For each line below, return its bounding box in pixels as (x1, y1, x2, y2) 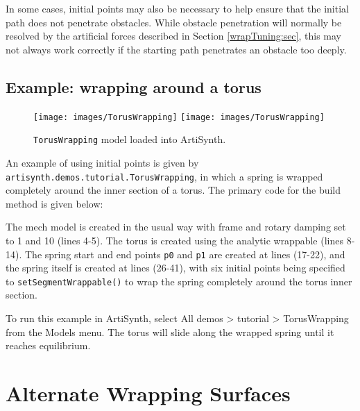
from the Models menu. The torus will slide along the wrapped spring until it (6, 324, 334, 339)
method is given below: (6, 196, 103, 210)
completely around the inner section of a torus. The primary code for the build (6, 183, 341, 197)
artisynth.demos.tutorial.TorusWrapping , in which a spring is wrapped (6, 169, 323, 183)
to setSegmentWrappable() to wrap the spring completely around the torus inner (6, 274, 352, 288)
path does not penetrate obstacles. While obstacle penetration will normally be (6, 15, 342, 29)
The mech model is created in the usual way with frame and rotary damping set (6, 219, 346, 234)
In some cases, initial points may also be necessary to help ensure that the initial (6, 1, 349, 15)
